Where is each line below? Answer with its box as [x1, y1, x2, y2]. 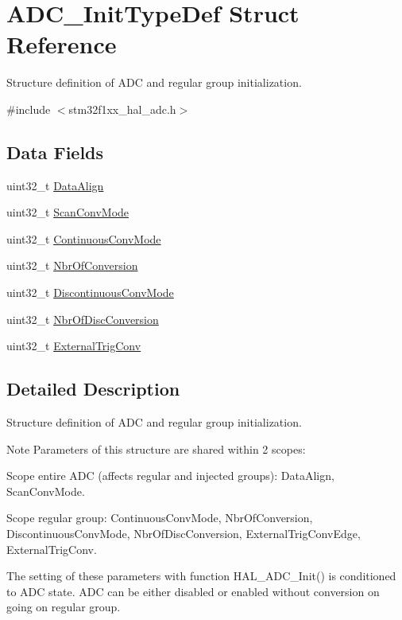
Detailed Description [6, 376, 180, 401]
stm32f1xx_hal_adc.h [68, 100, 176, 117]
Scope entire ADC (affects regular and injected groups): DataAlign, [6, 467, 334, 484]
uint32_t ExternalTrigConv [6, 337, 141, 354]
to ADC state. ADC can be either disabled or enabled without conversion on [6, 583, 380, 599]
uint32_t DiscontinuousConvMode [6, 284, 174, 301]
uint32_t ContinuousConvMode [6, 230, 161, 247]
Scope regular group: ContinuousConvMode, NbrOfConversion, [6, 509, 313, 526]
